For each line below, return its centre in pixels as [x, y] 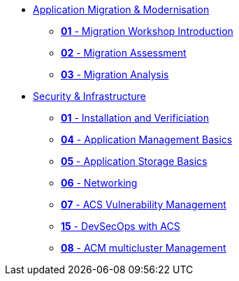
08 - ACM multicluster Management [144, 248]
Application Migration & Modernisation [121, 9]
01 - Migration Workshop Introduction [147, 31]
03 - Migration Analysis [115, 74]
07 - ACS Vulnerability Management [144, 204]
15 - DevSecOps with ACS [121, 226]
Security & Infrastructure [89, 96]
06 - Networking [99, 183]
